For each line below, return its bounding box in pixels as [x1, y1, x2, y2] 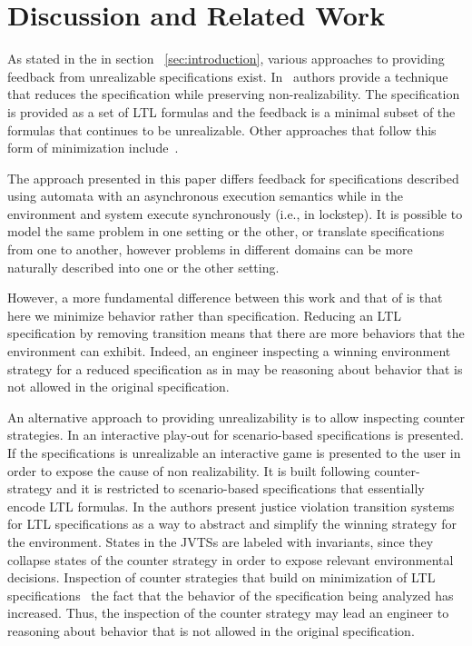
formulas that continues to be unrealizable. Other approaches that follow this [7, 120, 437, 139]
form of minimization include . [7, 138, 179, 157]
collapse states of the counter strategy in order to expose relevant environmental [7, 550, 454, 569]
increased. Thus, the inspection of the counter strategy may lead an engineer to [7, 603, 449, 622]
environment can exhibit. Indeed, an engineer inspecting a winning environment [7, 342, 451, 361]
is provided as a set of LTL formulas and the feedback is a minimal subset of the [7, 102, 456, 121]
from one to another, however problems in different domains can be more [7, 240, 413, 259]
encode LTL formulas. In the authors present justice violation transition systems [7, 496, 455, 515]
